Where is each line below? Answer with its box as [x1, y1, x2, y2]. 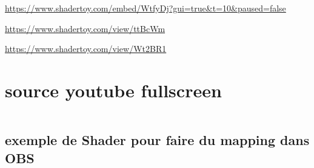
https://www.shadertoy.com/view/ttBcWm [5, 22, 165, 34]
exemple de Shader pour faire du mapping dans [5, 131, 310, 149]
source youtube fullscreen [5, 77, 222, 102]
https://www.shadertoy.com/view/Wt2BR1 [5, 42, 167, 55]
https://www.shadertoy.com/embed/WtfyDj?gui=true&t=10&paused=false [5, 2, 286, 14]
